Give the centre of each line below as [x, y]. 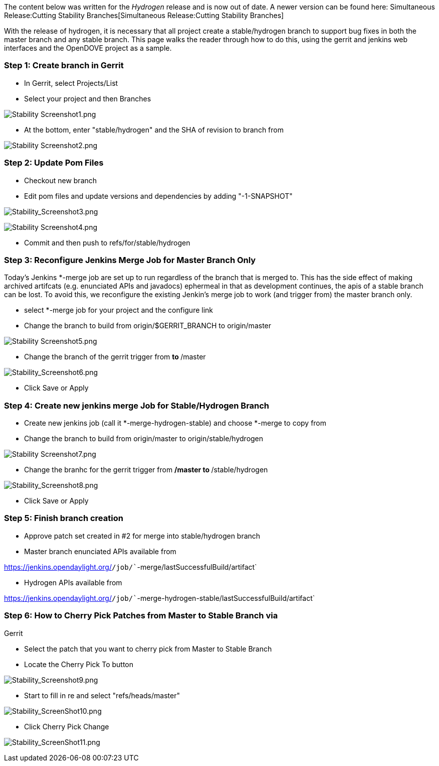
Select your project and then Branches [88, 98]
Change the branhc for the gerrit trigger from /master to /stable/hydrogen [146, 470]
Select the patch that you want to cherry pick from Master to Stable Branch [148, 649]
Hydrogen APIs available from [73, 582]
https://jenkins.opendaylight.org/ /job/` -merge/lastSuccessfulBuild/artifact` [131, 567]
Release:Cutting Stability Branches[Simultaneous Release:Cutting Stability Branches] [144, 15]
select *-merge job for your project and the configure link [119, 310]
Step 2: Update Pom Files [54, 163]
